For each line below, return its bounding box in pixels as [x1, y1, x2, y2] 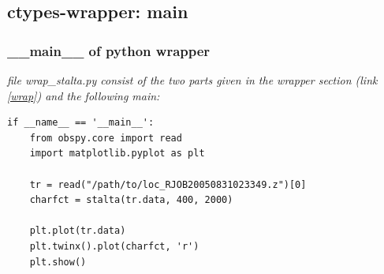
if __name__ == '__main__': [7, 117, 155, 129]
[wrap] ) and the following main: [7, 87, 160, 103]
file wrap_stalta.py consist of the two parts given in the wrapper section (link [7, 72, 378, 88]
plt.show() [29, 256, 87, 268]
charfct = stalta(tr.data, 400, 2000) [29, 194, 233, 206]
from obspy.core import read [29, 132, 182, 144]
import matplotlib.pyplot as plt [29, 148, 205, 160]
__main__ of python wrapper [7, 40, 211, 60]
